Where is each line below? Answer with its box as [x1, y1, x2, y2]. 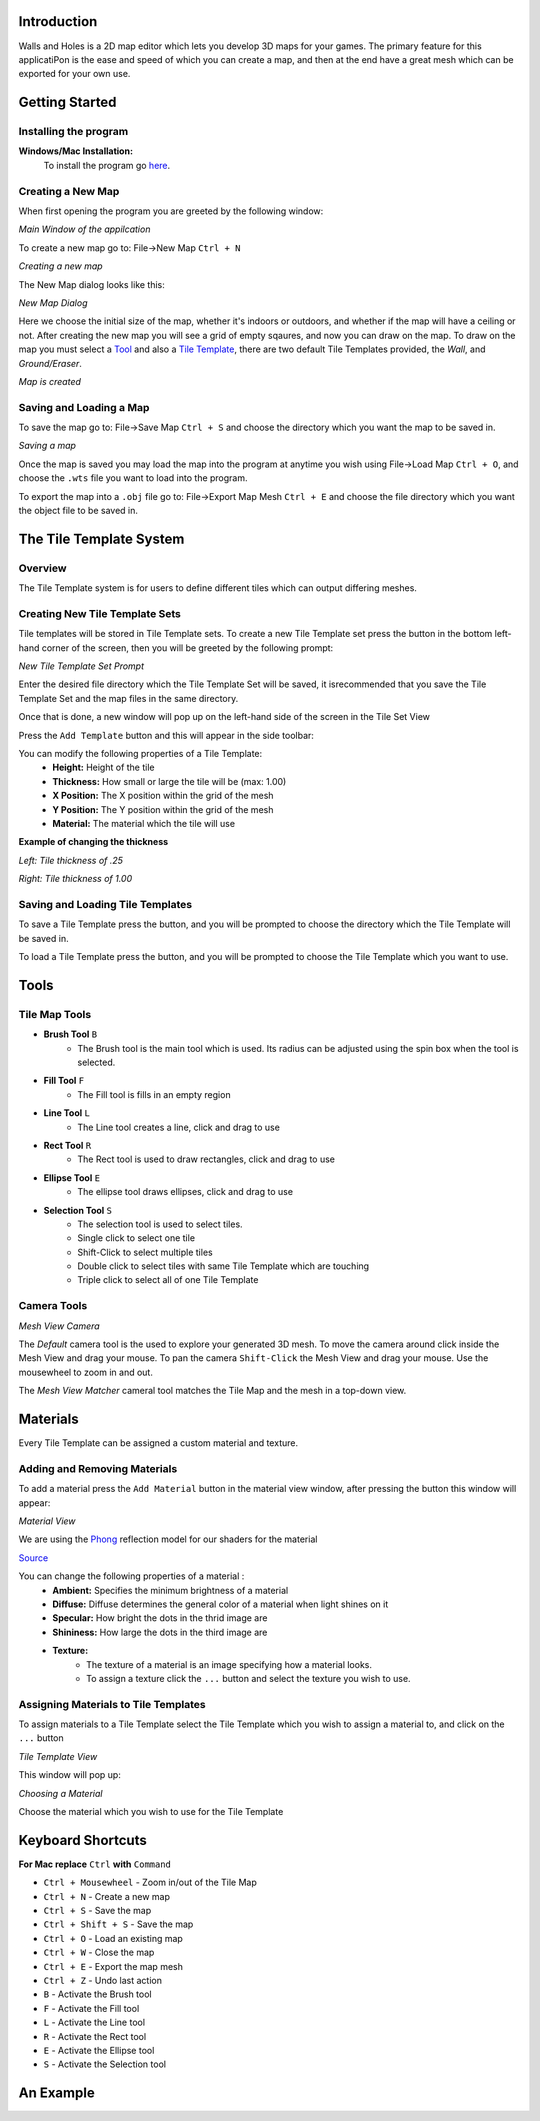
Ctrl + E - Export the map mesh [43, 1960, 184, 1972]
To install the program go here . [43, 159, 171, 171]
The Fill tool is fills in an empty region [77, 1088, 231, 1100]
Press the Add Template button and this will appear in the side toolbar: [18, 729, 315, 741]
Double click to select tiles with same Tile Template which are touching [77, 1260, 370, 1272]
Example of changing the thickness [18, 836, 169, 848]
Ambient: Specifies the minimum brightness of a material [52, 1584, 289, 1596]
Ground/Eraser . [18, 357, 82, 369]
